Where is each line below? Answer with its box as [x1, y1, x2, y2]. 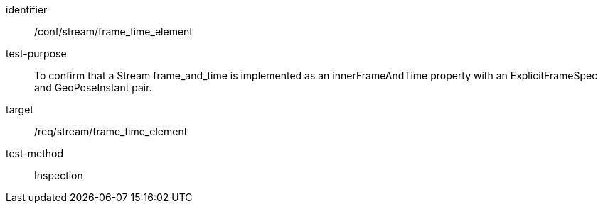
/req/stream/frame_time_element [34, 125, 188, 137]
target [6, 103, 33, 115]
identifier [6, 4, 48, 16]
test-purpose [6, 47, 67, 60]
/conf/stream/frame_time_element [34, 26, 193, 38]
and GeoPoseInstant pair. [34, 81, 152, 94]
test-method [6, 147, 63, 159]
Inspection [34, 169, 83, 181]
